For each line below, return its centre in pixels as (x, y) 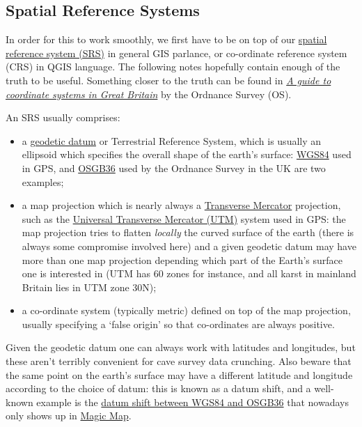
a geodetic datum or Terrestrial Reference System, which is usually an (172, 140)
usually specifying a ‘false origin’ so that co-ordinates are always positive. (178, 324)
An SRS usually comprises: (63, 117)
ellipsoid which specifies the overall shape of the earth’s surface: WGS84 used (187, 154)
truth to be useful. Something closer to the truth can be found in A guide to (168, 80)
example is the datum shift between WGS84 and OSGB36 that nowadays (192, 402)
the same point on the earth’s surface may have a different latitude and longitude (179, 374)
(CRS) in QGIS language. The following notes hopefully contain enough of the (173, 67)
